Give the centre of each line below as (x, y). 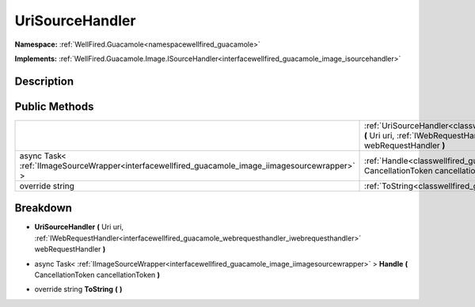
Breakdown (44, 208)
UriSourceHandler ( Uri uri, (79, 227)
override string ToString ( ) (78, 290)
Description (44, 81)
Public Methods (54, 106)
